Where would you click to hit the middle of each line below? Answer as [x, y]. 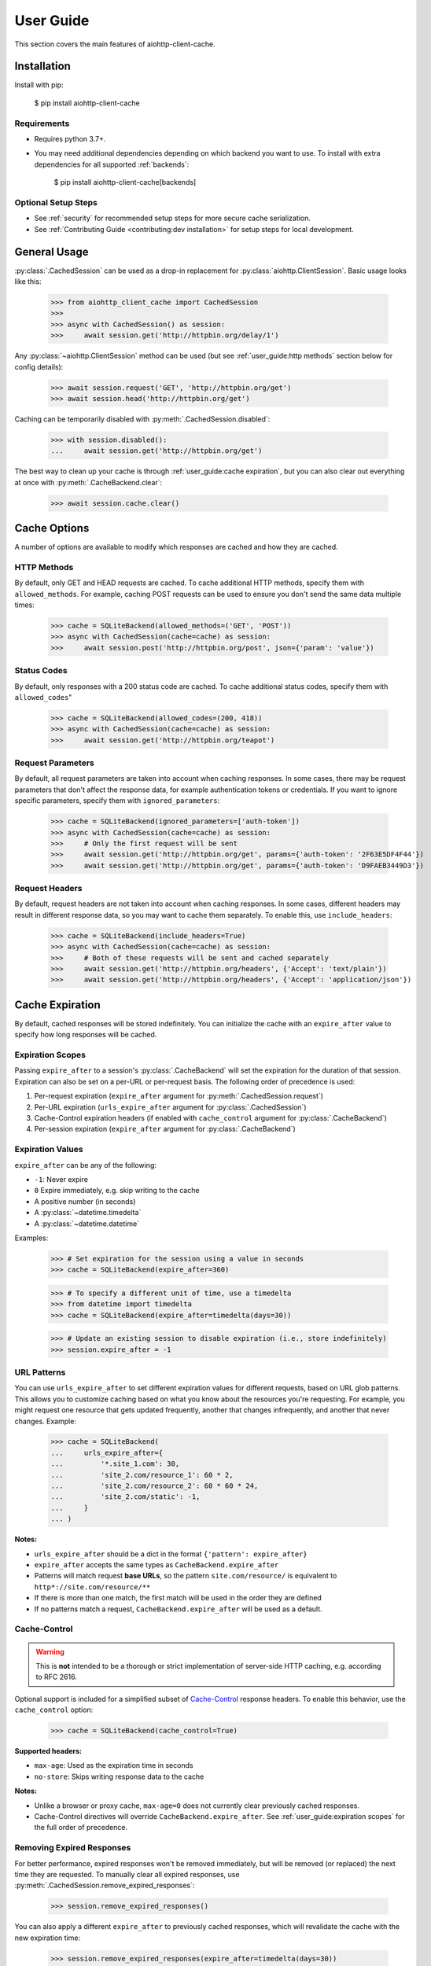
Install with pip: [39, 85]
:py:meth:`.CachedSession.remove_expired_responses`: [105, 1885]
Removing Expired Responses [73, 1848]
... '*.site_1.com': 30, [115, 1464]
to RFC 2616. [57, 1677]
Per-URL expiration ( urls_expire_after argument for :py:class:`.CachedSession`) [170, 1107]
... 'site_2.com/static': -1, [125, 1497]
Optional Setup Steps [56, 202]
